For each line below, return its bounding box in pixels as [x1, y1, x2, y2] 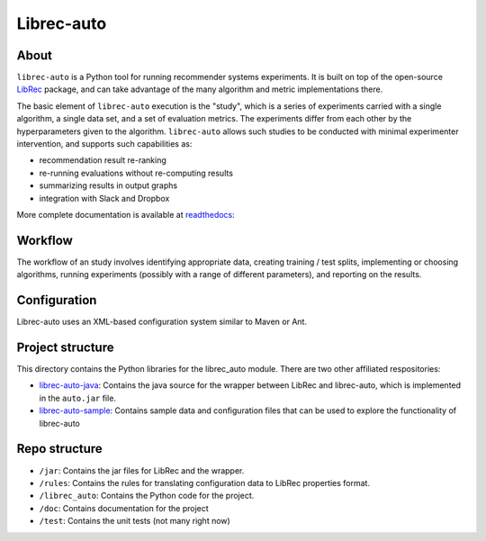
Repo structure [16, 441, 103, 456]
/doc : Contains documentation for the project [39, 502, 209, 513]
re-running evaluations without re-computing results [39, 167, 234, 178]
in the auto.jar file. [39, 392, 117, 403]
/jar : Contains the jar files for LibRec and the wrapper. [39, 464, 245, 476]
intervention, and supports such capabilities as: [16, 139, 193, 149]
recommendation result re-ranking [39, 155, 166, 166]
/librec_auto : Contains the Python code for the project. [39, 491, 255, 501]
